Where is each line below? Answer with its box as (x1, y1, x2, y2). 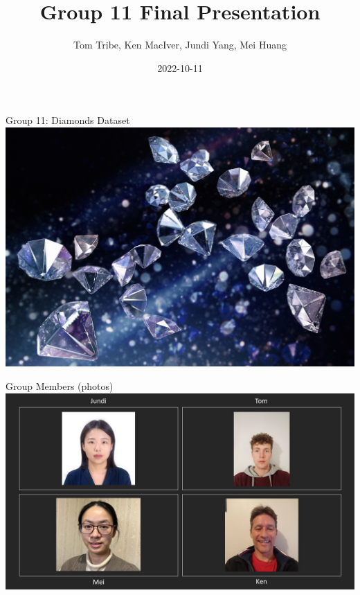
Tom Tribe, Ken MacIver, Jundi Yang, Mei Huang (73, 37, 287, 52)
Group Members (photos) (6, 379, 114, 393)
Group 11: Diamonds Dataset (6, 113, 130, 127)
